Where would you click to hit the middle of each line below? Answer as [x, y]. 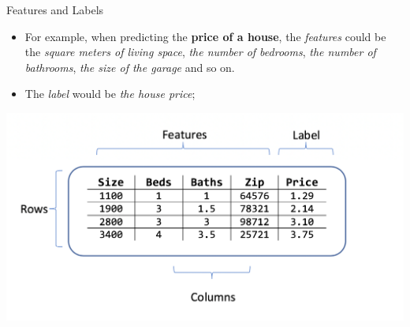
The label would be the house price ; [110, 94]
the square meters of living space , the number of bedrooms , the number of [200, 52]
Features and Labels [55, 9]
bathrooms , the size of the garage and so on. [130, 67]
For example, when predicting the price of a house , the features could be [205, 36]
